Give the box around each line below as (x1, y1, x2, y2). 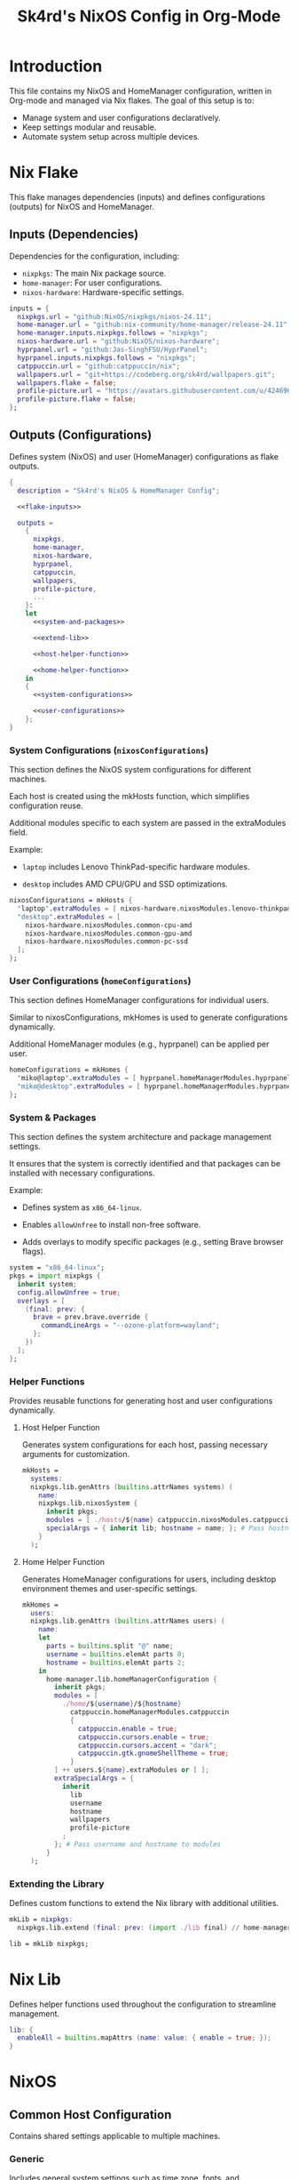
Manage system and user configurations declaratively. (21, 112, 222, 123)
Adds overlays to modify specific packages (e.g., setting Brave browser (21, 1237, 284, 1247)
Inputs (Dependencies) (9, 227, 139, 242)
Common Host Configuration (9, 2107, 172, 2122)
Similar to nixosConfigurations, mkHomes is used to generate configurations (9, 1012, 288, 1023)
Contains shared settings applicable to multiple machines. (9, 2131, 221, 2142)
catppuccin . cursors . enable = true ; (78, 1732, 210, 1742)
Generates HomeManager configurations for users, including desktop (21, 1574, 277, 1584)
